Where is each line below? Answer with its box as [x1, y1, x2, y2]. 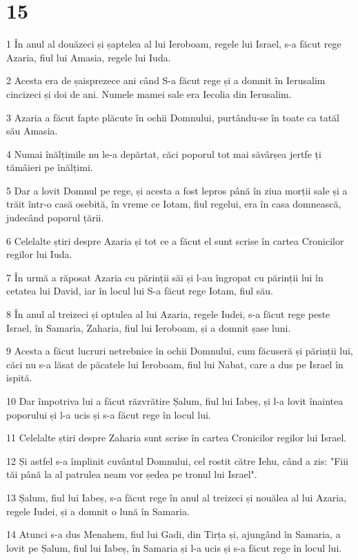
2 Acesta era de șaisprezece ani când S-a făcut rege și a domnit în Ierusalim [6, 73, 326, 88]
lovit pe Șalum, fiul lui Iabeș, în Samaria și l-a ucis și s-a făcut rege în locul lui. [6, 540, 342, 554]
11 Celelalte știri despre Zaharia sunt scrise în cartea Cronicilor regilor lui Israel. [6, 430, 347, 445]
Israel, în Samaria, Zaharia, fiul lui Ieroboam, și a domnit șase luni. [6, 320, 291, 334]
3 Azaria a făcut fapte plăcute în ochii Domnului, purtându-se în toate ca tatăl [6, 110, 339, 124]
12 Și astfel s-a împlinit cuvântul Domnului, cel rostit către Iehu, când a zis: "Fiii [6, 453, 349, 468]
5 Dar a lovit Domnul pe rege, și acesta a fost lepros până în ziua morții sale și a [6, 183, 348, 197]
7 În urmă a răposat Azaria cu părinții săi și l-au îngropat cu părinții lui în [6, 270, 324, 284]
